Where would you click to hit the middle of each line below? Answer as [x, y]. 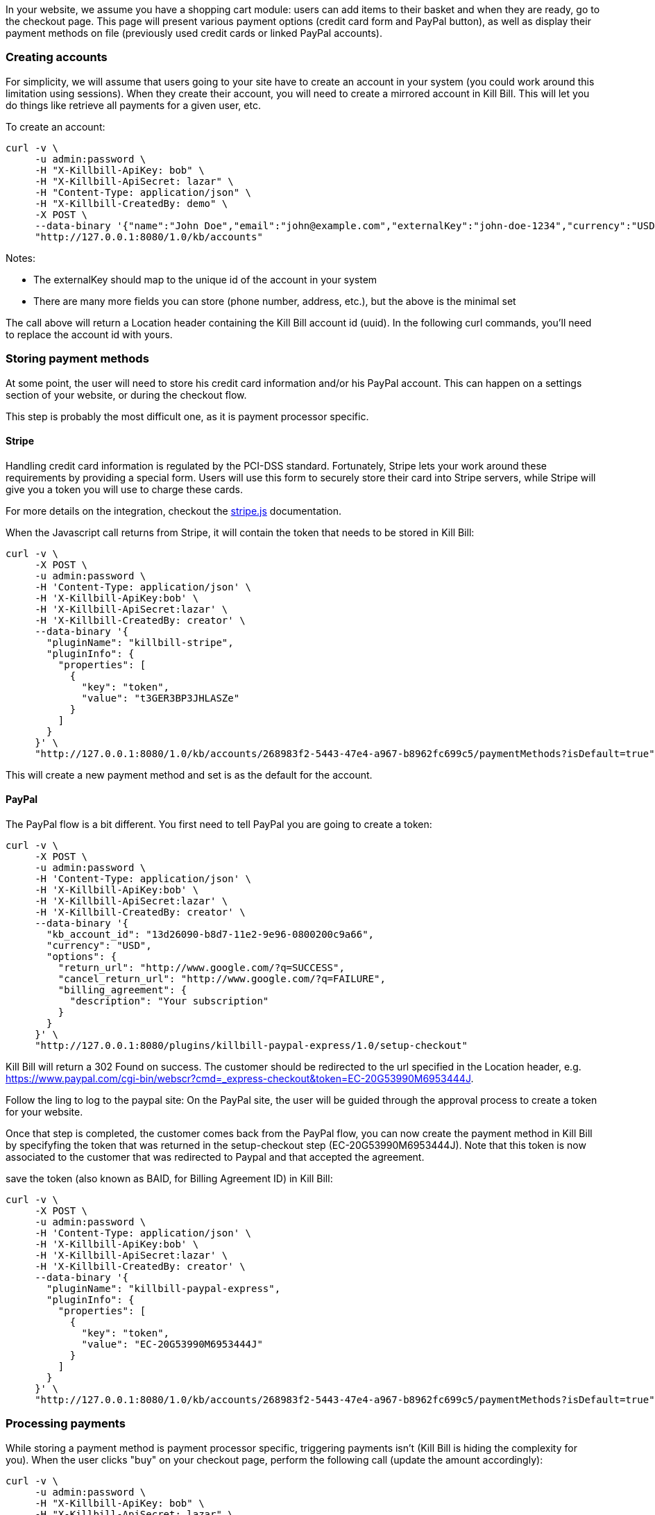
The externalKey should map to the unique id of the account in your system [205, 279]
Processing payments [66, 1424]
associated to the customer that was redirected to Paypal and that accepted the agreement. [215, 1157]
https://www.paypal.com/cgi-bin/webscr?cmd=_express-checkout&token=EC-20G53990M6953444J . [240, 1078]
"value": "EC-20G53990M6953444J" [172, 1344]
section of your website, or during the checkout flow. [126, 395]
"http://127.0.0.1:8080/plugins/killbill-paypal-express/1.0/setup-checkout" [251, 1045]
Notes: [20, 258]
